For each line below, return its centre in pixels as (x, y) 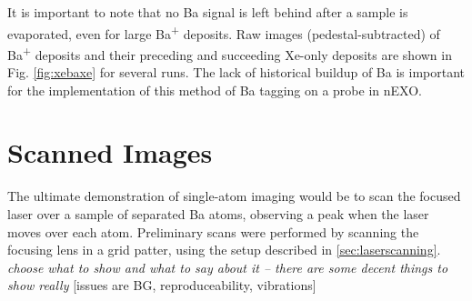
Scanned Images (110, 152)
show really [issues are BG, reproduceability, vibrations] (162, 285)
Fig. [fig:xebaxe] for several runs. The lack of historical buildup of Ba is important (236, 72)
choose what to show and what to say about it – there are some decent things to (228, 267)
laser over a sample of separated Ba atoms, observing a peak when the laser (218, 214)
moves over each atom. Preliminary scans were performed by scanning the (213, 231)
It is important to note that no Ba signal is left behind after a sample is (208, 12)
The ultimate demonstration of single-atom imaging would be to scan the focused (234, 196)
